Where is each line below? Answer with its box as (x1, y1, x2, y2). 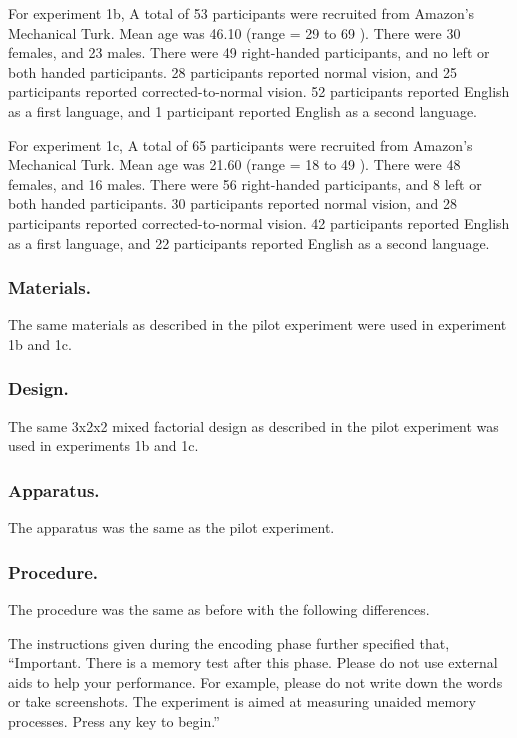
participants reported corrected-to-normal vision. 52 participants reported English (8, 81, 510, 102)
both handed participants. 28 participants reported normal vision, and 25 (8, 61, 457, 82)
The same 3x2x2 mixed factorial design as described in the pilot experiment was (8, 415, 499, 436)
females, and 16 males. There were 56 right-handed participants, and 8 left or (8, 173, 482, 194)
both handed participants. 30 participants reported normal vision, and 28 (8, 193, 457, 214)
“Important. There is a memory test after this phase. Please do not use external (8, 652, 498, 673)
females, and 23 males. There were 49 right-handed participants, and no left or (8, 42, 490, 63)
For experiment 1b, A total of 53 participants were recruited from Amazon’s (8, 3, 475, 23)
